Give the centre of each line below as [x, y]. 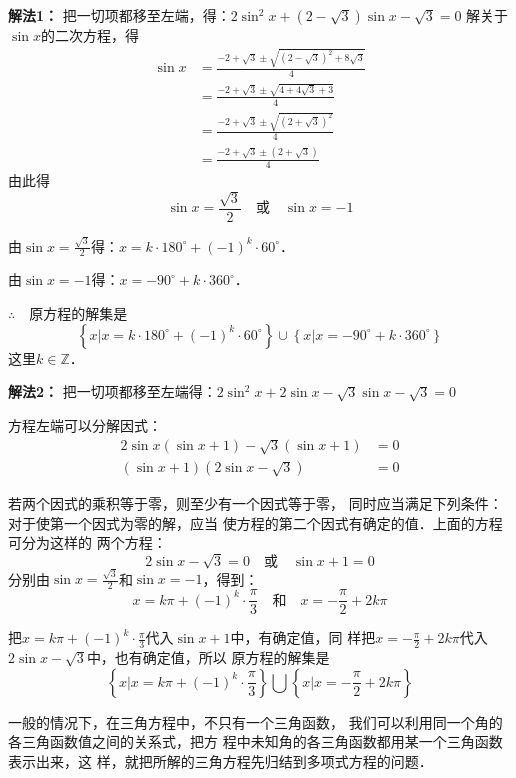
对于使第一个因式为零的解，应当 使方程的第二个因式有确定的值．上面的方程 [255, 522]
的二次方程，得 [89, 35]
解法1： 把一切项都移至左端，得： [119, 15]
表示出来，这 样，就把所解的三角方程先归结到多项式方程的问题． [220, 760]
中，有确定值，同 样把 [303, 637]
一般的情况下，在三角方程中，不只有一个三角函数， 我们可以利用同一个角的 [255, 721]
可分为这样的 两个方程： [87, 542]
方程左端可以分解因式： [85, 424]
